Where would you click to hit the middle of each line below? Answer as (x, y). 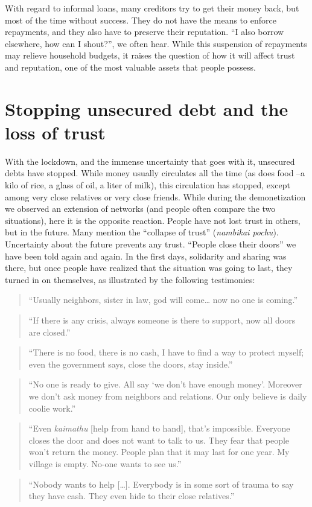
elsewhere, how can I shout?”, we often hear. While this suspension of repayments (156, 43)
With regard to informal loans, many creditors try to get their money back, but (152, 8)
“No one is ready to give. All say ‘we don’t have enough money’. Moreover (165, 384)
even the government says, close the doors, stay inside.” (131, 364)
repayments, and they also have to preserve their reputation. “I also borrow (145, 32)
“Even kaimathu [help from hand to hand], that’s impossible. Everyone (159, 428)
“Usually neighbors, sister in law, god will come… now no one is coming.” (163, 300)
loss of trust (55, 132)
